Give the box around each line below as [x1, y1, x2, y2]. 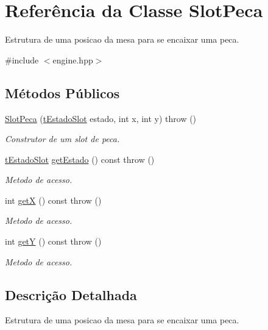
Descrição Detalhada [5, 285, 137, 304]
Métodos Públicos [5, 83, 120, 102]
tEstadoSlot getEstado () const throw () [5, 152, 155, 165]
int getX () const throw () [5, 193, 102, 206]
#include [5, 53, 39, 66]
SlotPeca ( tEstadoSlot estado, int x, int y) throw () [5, 112, 197, 124]
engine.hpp [52, 53, 93, 66]
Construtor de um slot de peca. [5, 132, 120, 145]
